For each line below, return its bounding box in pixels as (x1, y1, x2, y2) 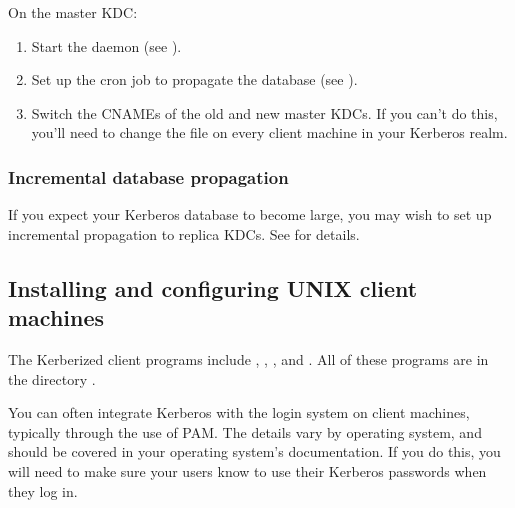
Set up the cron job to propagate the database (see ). (31, 69, 358, 90)
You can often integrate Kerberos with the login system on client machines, (8, 402, 470, 423)
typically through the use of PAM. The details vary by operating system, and (8, 421, 482, 442)
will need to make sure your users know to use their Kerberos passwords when (8, 460, 487, 481)
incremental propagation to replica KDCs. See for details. (8, 223, 360, 244)
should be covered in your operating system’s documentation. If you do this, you (8, 441, 501, 462)
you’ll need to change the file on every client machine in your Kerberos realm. (31, 122, 508, 143)
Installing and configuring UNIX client (8, 272, 418, 303)
